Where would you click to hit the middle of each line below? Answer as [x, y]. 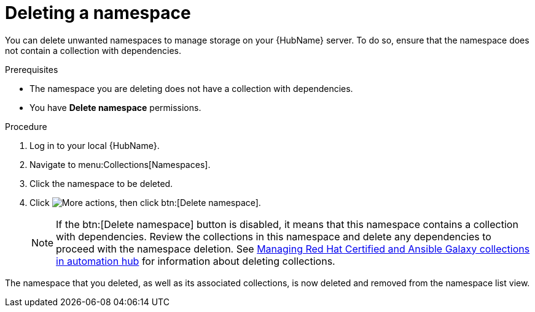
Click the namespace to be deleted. [101, 183]
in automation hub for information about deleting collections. [196, 261]
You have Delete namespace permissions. [115, 107]
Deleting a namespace [98, 13]
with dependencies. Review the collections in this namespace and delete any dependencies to [274, 236]
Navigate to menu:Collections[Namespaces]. [120, 164]
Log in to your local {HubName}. [95, 145]
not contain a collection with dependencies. [93, 50]
